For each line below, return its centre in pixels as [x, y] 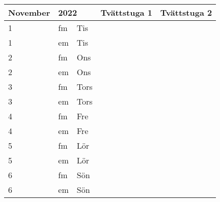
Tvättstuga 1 [126, 12]
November [29, 12]
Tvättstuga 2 [186, 12]
